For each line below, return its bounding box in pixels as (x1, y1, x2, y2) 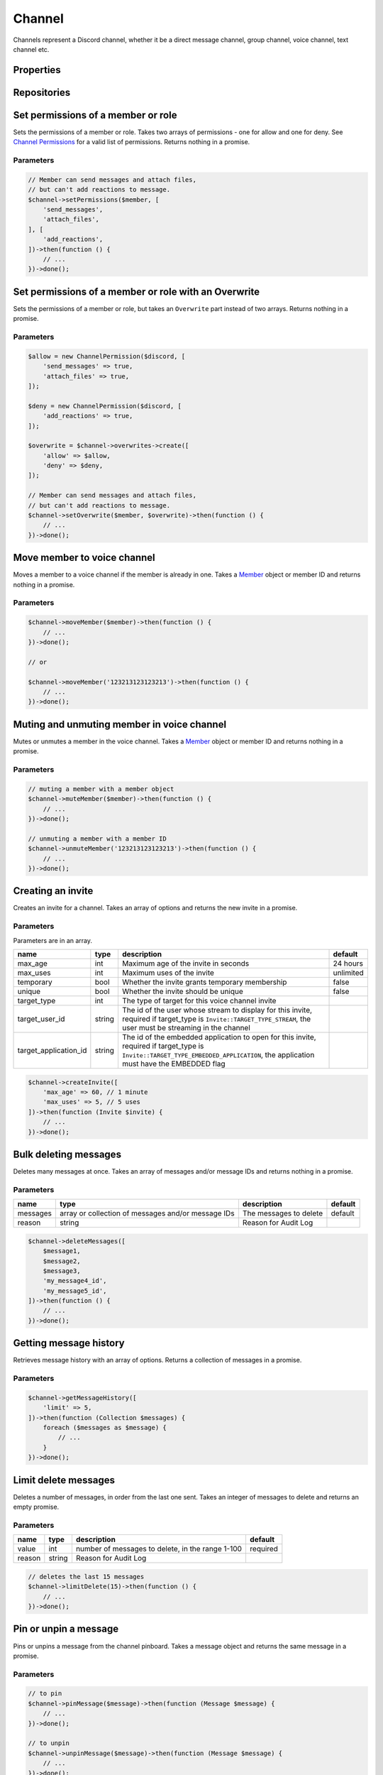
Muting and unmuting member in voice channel (13, 718, 227, 731)
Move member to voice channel (13, 552, 155, 564)
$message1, (43, 1247, 81, 1255)
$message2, (43, 1257, 81, 1265)
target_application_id (17, 1045, 87, 1055)
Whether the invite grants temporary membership (121, 977, 287, 987)
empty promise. (13, 1502, 60, 1512)
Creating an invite (13, 885, 94, 897)
